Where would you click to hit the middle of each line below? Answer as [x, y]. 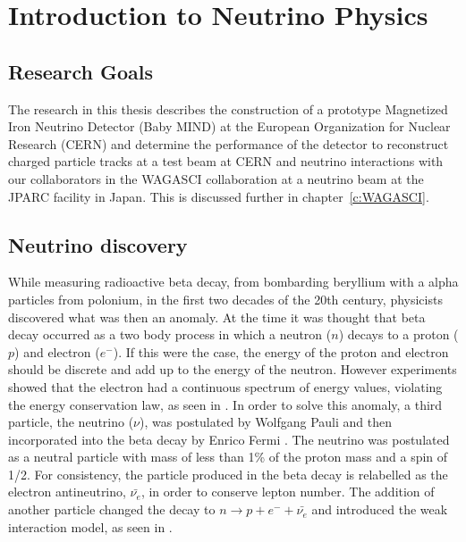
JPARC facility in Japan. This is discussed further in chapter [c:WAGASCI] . [219, 196]
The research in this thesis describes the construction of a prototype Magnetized [228, 108]
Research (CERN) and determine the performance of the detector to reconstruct [229, 143]
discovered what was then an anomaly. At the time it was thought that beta [217, 317]
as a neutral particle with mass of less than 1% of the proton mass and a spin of [228, 457]
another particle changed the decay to [112, 509]
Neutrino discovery [98, 244]
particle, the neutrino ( [71, 422]
